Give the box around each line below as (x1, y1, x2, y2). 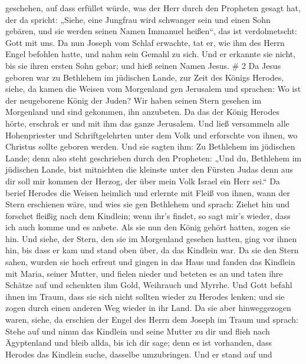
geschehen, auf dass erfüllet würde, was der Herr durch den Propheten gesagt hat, (5, 2, 301, 14)
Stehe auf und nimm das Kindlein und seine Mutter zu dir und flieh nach (5, 325, 270, 337)
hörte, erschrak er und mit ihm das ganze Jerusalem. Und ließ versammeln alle (5, 117, 289, 129)
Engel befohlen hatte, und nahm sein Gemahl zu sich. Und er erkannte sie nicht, (5, 48, 296, 60)
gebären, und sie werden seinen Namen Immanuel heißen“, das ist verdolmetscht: (5, 25, 297, 37)
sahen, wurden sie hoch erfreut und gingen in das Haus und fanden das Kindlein (5, 256, 295, 268)
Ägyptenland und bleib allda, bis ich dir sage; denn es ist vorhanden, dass (5, 336, 272, 349)
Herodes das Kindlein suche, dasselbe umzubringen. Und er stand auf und (5, 348, 272, 360)
